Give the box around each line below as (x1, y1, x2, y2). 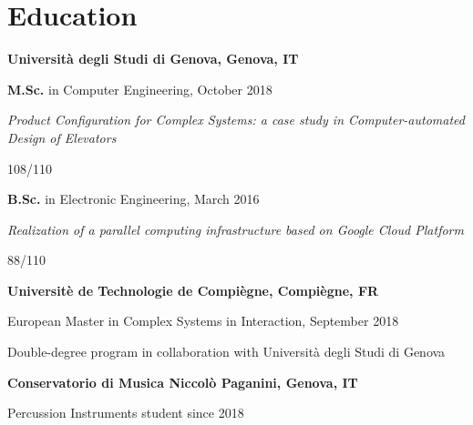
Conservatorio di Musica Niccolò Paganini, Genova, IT (7, 372, 358, 391)
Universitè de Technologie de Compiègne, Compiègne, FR (7, 280, 379, 299)
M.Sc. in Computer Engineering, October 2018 (7, 79, 272, 98)
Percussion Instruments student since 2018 (7, 403, 244, 422)
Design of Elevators (7, 127, 117, 147)
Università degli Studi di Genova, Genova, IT (7, 49, 299, 68)
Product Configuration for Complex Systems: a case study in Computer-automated (7, 110, 465, 129)
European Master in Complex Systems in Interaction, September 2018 (7, 311, 399, 330)
